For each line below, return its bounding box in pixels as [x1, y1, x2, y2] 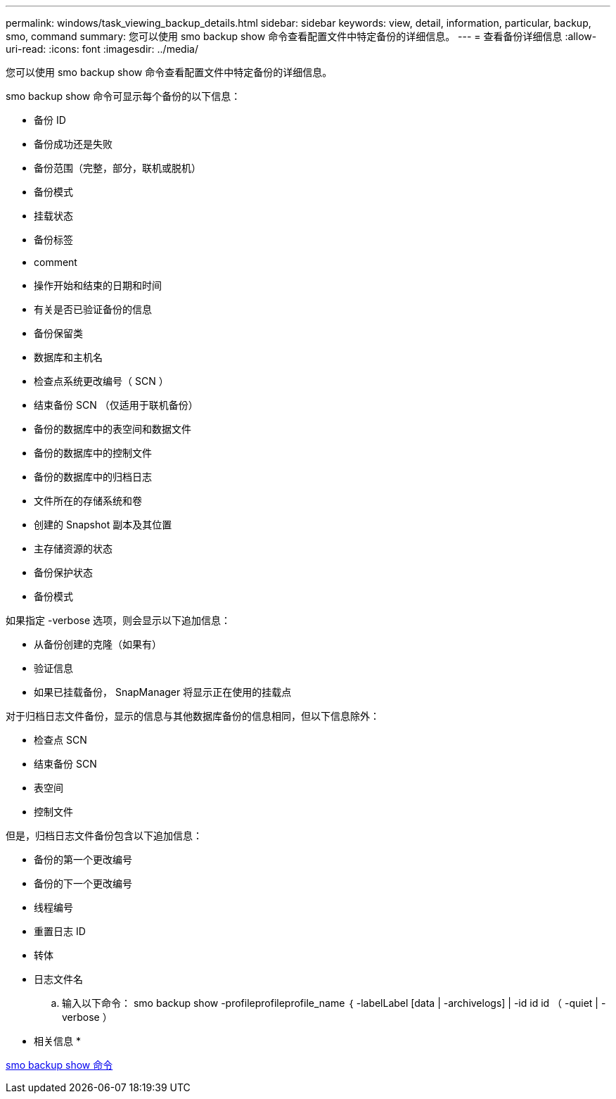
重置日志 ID [34, 925, 86, 937]
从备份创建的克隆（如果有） [34, 638, 162, 650]
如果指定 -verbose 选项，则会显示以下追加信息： [6, 614, 231, 626]
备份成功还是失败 [34, 138, 113, 150]
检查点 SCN [34, 734, 87, 746]
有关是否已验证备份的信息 [34, 303, 152, 315]
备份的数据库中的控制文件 [34, 447, 152, 459]
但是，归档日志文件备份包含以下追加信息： [6, 830, 203, 841]
